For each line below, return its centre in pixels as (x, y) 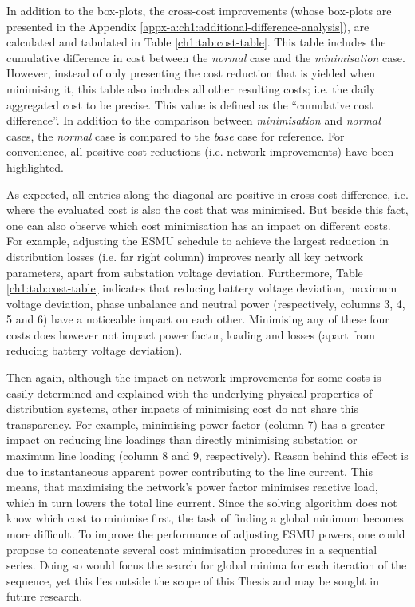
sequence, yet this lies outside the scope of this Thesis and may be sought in (193, 580)
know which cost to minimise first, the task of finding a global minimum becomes (205, 518)
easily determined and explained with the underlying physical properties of (190, 393)
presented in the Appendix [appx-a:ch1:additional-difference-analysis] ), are (188, 26)
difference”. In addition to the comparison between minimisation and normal (194, 120)
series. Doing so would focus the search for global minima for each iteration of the (207, 565)
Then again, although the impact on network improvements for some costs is (194, 377)
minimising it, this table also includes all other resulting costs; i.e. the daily (191, 88)
